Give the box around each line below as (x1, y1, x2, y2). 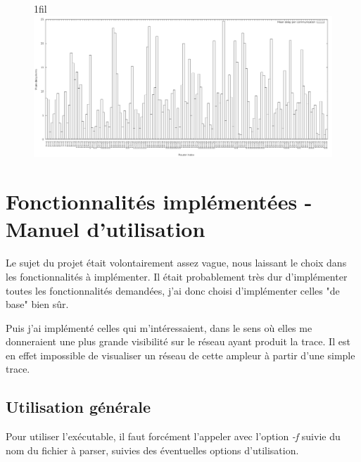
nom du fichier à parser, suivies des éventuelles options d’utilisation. (6, 442, 299, 457)
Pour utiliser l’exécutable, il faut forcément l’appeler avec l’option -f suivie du (6, 429, 341, 444)
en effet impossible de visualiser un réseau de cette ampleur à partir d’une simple (6, 347, 355, 362)
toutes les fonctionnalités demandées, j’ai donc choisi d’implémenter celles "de (6, 283, 340, 297)
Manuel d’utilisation (6, 214, 205, 243)
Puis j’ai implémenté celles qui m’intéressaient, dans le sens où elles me (6, 320, 312, 335)
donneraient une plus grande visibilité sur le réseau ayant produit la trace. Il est (6, 334, 350, 349)
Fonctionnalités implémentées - (6, 187, 312, 216)
